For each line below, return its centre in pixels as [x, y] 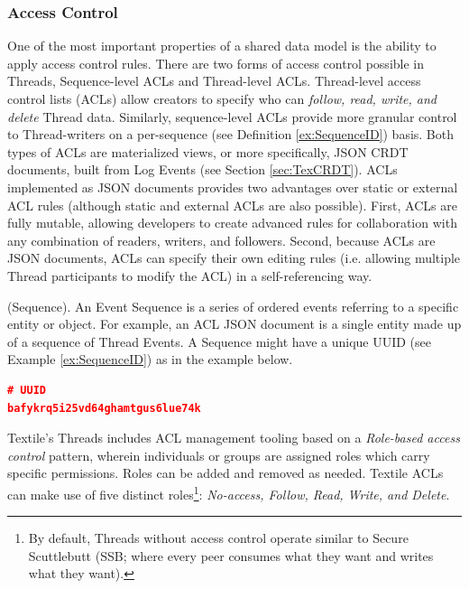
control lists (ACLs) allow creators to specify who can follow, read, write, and [222, 98]
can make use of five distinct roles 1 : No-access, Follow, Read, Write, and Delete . [229, 492]
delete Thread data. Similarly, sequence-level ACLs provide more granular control [232, 116]
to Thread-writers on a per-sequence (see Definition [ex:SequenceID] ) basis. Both [231, 134]
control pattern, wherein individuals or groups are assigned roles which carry [219, 455]
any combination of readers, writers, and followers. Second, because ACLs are [221, 240]
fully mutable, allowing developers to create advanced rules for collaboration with [232, 223]
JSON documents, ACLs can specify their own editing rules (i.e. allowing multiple [234, 258]
